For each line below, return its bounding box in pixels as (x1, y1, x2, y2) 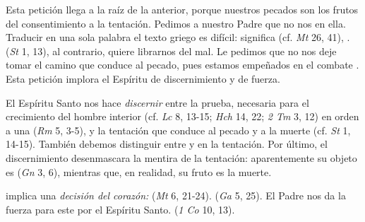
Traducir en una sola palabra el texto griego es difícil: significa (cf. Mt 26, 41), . (6, 30, 350, 45)
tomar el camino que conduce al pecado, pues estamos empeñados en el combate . (6, 57, 359, 72)
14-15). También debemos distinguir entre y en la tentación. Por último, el (6, 136, 328, 151)
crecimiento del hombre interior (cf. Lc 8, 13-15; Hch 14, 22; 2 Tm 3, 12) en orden (6, 109, 359, 124)
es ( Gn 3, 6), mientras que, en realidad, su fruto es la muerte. (6, 164, 272, 179)
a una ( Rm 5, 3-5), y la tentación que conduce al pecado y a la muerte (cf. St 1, (6, 122, 351, 137)
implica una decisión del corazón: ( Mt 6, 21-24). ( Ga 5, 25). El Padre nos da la (6, 188, 346, 203)
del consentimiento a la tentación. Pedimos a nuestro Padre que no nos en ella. (6, 16, 346, 30)
